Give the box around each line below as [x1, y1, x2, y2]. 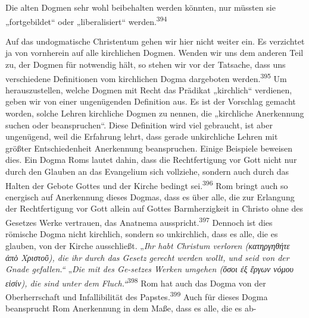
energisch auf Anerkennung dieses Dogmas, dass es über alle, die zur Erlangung [5, 190, 295, 203]
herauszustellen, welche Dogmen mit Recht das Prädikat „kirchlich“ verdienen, [5, 83, 292, 96]
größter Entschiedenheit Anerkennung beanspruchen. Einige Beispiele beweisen [5, 141, 293, 154]
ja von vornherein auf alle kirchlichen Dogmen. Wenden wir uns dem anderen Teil [5, 46, 304, 59]
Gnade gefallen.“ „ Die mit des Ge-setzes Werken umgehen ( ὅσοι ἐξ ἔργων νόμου [5, 263, 294, 275]
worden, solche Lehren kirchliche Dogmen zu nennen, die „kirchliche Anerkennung [5, 107, 304, 119]
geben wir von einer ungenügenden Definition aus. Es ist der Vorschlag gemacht [5, 95, 296, 108]
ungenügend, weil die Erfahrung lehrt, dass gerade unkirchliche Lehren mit [5, 130, 278, 143]
